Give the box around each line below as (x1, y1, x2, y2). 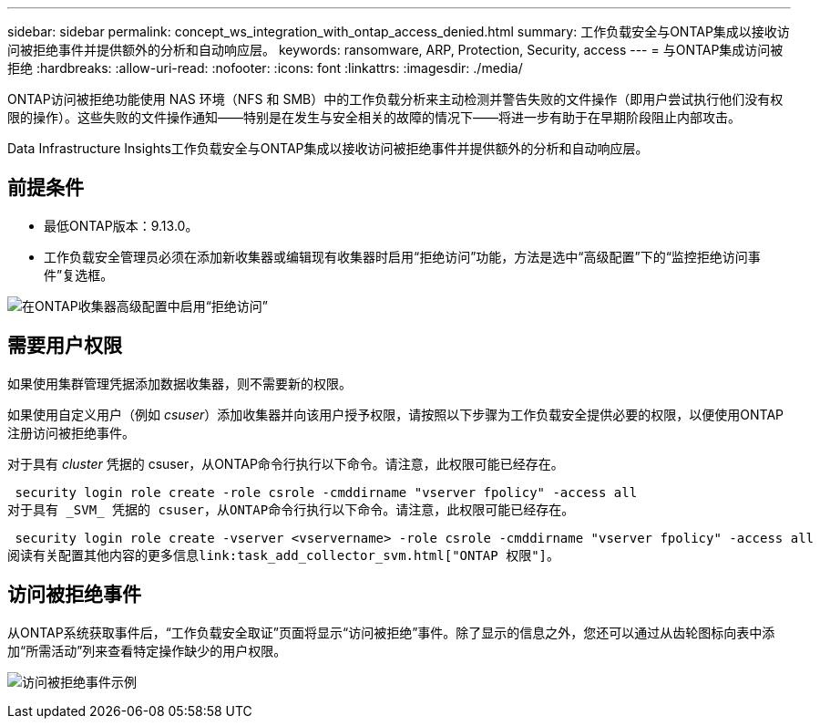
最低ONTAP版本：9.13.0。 (44, 217, 199, 233)
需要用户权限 (7, 334, 122, 358)
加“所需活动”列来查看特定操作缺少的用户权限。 (7, 642, 287, 659)
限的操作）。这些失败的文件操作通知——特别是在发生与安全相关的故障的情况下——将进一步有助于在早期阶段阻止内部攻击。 (7, 109, 741, 125)
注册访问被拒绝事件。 (7, 424, 135, 441)
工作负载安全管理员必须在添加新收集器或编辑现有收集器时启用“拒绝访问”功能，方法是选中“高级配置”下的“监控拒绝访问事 (44, 248, 761, 264)
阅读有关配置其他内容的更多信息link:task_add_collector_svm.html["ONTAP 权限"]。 (7, 547, 560, 563)
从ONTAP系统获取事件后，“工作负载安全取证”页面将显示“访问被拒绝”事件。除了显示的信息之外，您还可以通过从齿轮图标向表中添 (7, 624, 775, 640)
